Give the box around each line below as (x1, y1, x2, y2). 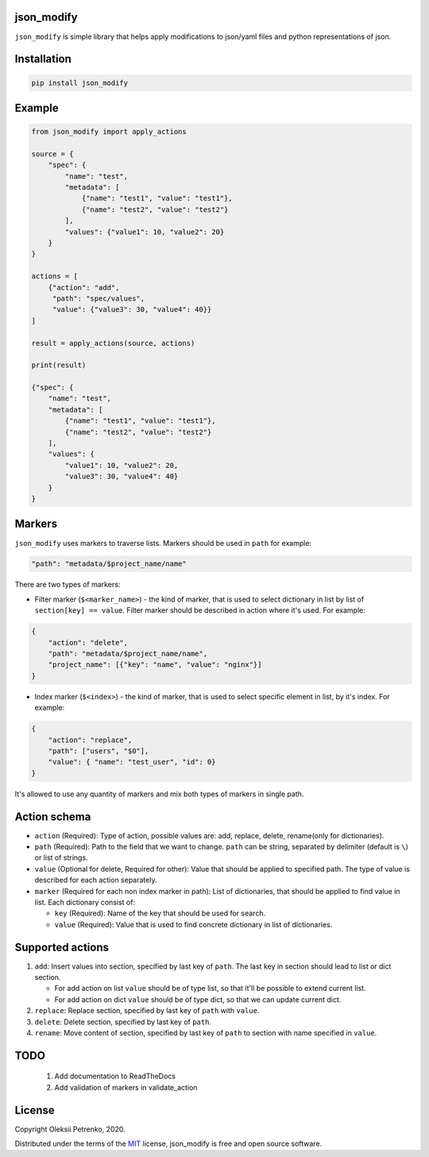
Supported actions (14, 940, 109, 954)
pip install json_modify (31, 78, 129, 87)
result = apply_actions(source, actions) (31, 339, 195, 347)
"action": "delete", (48, 638, 129, 647)
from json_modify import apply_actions (31, 127, 187, 137)
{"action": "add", (48, 283, 120, 292)
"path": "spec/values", (52, 294, 145, 303)
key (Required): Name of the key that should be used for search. (54, 908, 266, 918)
